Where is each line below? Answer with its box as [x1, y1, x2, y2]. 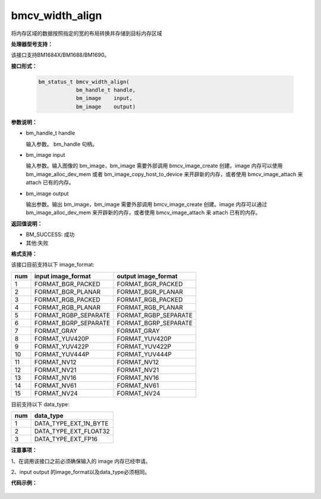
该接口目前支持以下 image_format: [11, 261, 95, 268]
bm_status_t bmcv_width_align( [38, 78, 130, 85]
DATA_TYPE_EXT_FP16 [34, 435, 98, 443]
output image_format [117, 272, 178, 280]
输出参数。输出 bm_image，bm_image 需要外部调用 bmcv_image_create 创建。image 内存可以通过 [26, 200, 267, 208]
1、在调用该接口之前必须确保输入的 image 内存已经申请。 [11, 457, 151, 465]
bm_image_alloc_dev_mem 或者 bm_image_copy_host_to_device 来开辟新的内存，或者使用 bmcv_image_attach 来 [26, 170, 303, 178]
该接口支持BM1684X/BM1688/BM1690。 [11, 51, 110, 59]
